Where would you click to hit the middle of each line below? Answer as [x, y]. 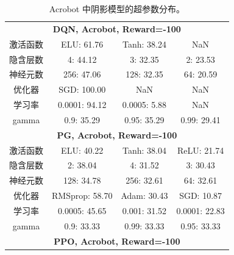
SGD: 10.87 [201, 196]
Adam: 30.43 [144, 196]
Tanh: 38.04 [144, 150]
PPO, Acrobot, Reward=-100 [117, 241]
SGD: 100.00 [82, 89]
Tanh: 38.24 [144, 44]
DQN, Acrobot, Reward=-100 [117, 28]
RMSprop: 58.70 [82, 196]
